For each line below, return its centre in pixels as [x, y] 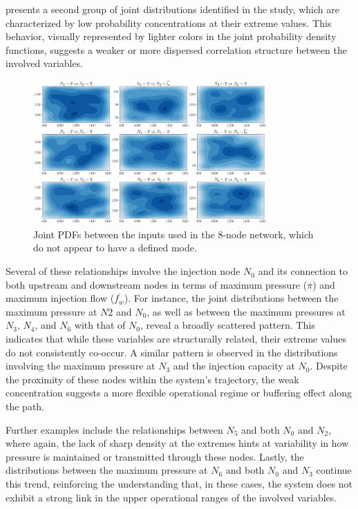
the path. [25, 406]
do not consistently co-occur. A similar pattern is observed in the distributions [172, 352]
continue [334, 470]
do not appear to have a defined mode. [115, 248]
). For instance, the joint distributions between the [231, 298]
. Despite [329, 366]
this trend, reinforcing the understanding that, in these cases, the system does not [179, 483]
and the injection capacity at [234, 366]
